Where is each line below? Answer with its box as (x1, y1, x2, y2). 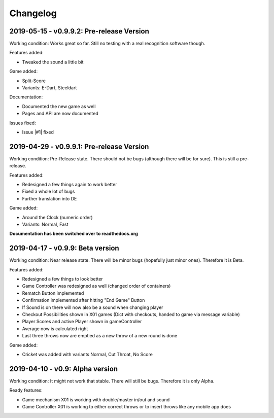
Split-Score (22, 78, 46, 84)
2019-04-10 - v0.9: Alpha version (9, 364, 118, 373)
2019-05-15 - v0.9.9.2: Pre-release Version (9, 27, 149, 36)
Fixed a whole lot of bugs (22, 188, 75, 195)
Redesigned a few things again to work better (22, 182, 117, 188)
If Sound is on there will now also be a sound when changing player (22, 304, 163, 310)
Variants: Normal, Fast (22, 221, 68, 227)
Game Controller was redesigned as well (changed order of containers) (22, 283, 171, 289)
